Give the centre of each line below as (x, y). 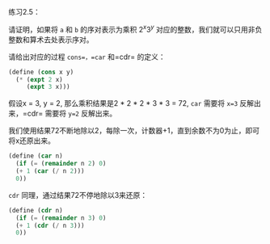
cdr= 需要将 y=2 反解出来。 (72, 114)
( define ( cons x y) (41, 72)
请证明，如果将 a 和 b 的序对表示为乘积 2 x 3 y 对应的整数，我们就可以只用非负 (135, 29)
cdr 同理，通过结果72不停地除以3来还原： (78, 195)
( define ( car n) (36, 156)
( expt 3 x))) (48, 87)
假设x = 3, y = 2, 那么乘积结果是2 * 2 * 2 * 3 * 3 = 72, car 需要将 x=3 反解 (131, 103)
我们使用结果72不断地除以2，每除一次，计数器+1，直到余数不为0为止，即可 (134, 131)
